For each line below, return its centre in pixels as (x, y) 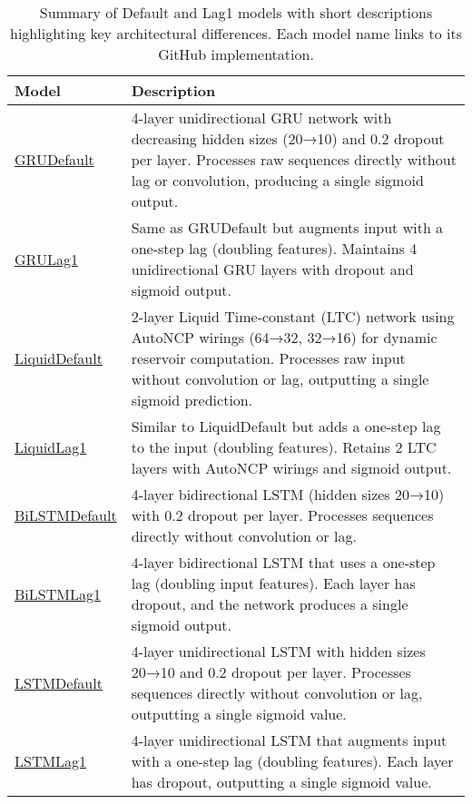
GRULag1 (46, 259)
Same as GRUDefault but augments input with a (287, 227)
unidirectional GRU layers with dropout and (272, 269)
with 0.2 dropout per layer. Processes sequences (282, 515)
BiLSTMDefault (66, 515)
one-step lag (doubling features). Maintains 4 (274, 248)
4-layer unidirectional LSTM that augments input (289, 740)
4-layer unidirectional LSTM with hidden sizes (278, 651)
